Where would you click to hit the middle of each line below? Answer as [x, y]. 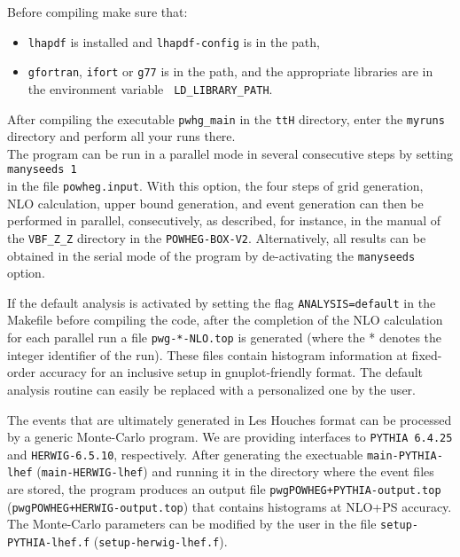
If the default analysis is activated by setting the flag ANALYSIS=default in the [222, 302]
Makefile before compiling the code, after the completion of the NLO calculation [225, 320]
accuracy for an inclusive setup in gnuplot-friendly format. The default [231, 372]
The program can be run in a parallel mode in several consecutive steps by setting [230, 153]
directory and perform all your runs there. [121, 136]
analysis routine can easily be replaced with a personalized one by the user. [211, 389]
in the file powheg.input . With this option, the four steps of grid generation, [215, 186]
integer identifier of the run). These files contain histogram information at [207, 354]
